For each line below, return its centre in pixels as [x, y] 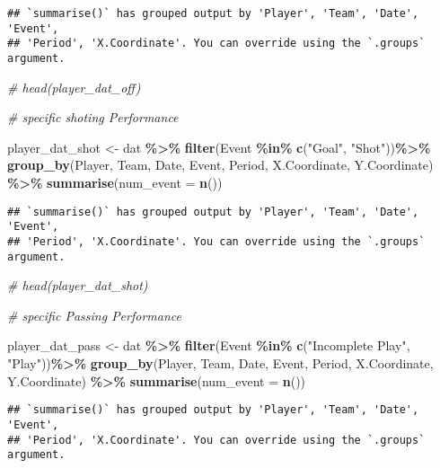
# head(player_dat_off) [74, 87]
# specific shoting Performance [93, 117]
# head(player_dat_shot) [78, 285]
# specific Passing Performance [94, 315]
